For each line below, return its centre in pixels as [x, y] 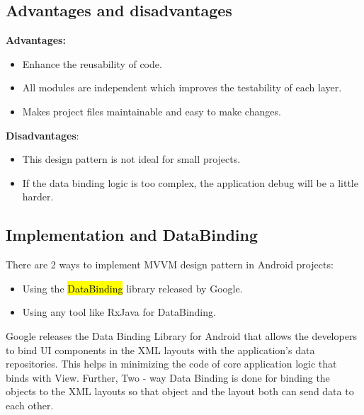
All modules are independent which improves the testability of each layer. [182, 87]
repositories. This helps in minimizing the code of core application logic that [171, 364]
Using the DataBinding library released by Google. [132, 288]
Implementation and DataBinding [132, 235]
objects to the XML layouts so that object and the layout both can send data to [180, 391]
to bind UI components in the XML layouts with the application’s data [160, 349]
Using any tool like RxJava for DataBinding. [119, 312]
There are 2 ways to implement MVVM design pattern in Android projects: [170, 265]
